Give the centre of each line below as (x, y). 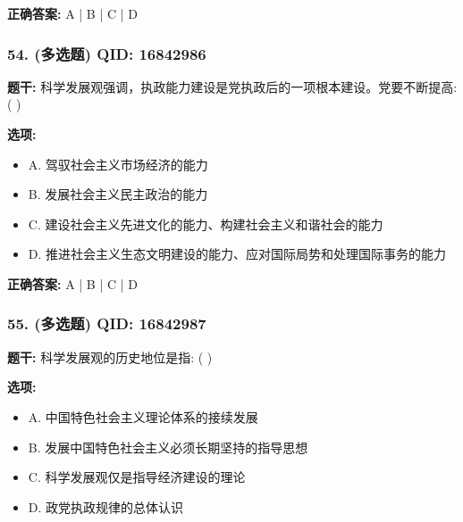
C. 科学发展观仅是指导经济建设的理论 (137, 477)
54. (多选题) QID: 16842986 (107, 53)
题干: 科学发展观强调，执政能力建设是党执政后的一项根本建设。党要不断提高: (232, 86)
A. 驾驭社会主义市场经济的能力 (118, 164)
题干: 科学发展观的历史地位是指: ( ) (110, 356)
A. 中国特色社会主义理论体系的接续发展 (143, 416)
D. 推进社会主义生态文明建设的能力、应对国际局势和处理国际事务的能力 (237, 254)
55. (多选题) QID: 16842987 (107, 323)
